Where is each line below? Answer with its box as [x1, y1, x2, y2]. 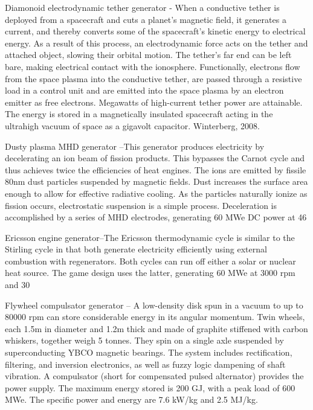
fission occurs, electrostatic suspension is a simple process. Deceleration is [5, 199, 277, 211]
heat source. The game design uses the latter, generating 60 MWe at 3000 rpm [5, 266, 295, 279]
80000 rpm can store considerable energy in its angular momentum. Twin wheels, [5, 310, 305, 323]
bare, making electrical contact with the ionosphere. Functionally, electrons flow [5, 60, 300, 72]
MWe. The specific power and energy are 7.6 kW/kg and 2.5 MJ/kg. [5, 393, 258, 406]
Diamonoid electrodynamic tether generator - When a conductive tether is [5, 1, 280, 13]
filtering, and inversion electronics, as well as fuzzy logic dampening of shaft [5, 357, 286, 370]
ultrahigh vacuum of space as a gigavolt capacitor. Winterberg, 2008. [5, 119, 260, 132]
